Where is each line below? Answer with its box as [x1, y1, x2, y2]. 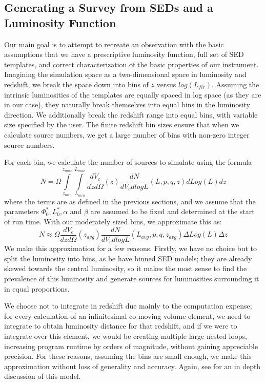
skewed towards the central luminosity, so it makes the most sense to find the [4, 263, 247, 274]
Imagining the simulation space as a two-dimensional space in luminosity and [4, 69, 247, 80]
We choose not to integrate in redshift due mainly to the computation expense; [4, 300, 252, 311]
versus [156, 79, 176, 89]
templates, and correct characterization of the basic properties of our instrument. [4, 59, 259, 69]
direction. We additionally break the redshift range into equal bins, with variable [4, 109, 258, 120]
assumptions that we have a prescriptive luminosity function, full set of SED [4, 49, 244, 60]
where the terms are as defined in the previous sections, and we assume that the [4, 196, 256, 206]
